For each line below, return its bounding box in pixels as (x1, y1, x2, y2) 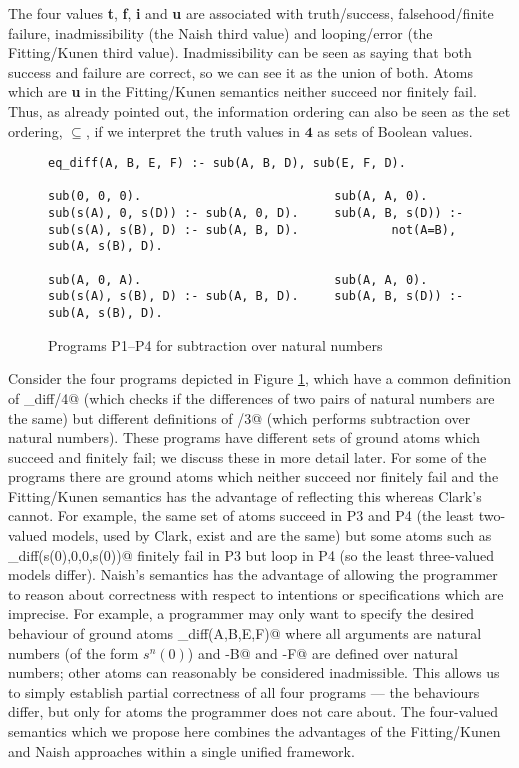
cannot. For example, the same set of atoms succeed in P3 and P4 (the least (8, 505, 475, 526)
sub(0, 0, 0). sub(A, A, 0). (48, 189, 428, 204)
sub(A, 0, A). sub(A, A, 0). (48, 272, 428, 287)
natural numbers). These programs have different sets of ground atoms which (8, 427, 481, 448)
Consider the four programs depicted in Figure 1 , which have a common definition (8, 368, 512, 389)
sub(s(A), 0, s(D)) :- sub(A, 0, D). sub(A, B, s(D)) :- (48, 206, 464, 221)
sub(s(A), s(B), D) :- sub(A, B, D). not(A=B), (48, 222, 457, 237)
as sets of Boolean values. (317, 120, 473, 141)
